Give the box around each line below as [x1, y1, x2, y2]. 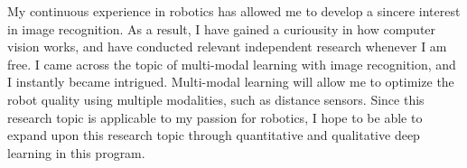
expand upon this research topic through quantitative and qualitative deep [7, 126, 420, 145]
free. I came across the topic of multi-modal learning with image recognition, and [7, 54, 456, 73]
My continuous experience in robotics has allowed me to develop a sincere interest [7, 2, 461, 20]
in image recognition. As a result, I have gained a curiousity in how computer [7, 19, 436, 38]
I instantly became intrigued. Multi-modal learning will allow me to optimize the [7, 72, 454, 91]
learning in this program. [7, 143, 145, 162]
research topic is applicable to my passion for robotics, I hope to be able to [7, 107, 423, 126]
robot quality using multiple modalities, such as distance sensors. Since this [7, 89, 425, 108]
